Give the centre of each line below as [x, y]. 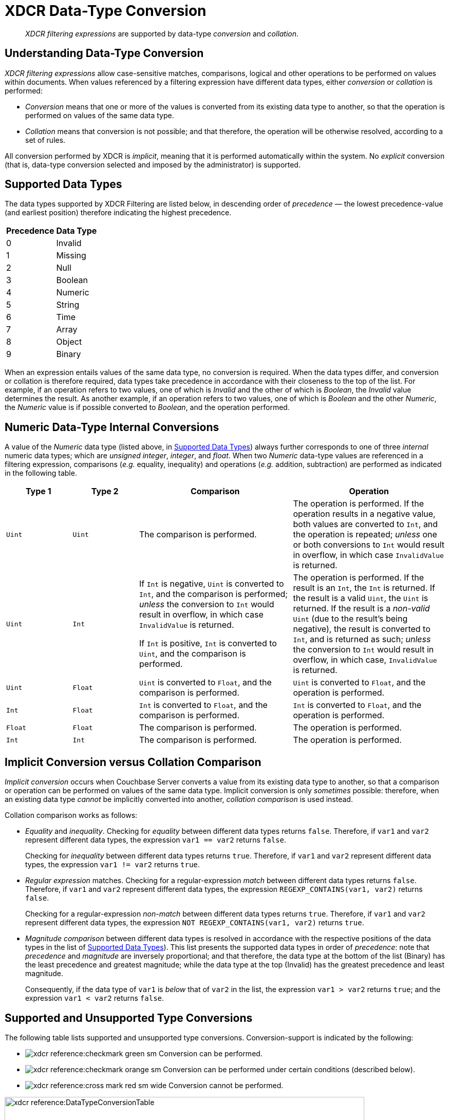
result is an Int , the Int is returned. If [364, 588]
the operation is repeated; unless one [365, 535]
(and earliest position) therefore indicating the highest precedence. [118, 213]
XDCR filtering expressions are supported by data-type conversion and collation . [162, 33]
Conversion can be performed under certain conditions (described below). [289, 1069]
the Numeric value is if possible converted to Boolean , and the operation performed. [147, 407]
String [68, 305]
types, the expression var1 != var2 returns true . [113, 865]
